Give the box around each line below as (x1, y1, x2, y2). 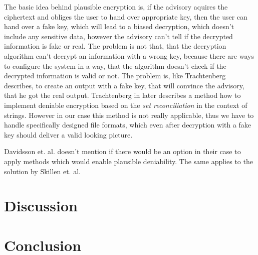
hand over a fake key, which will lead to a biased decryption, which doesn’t (4, 21, 234, 32)
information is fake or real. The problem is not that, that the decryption (4, 41, 226, 51)
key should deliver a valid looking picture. (4, 129, 133, 140)
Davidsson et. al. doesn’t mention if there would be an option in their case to (4, 146, 241, 157)
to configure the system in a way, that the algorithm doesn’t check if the (4, 60, 226, 71)
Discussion (4, 195, 78, 216)
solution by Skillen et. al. (4, 166, 81, 176)
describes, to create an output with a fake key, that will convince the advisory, (4, 80, 244, 90)
